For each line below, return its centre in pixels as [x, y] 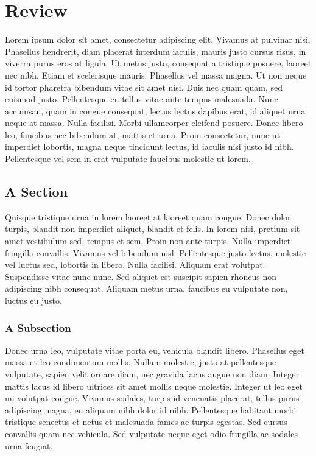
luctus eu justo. [33, 300]
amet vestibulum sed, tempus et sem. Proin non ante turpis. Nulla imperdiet [148, 241]
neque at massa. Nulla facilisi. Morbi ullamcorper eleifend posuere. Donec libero [154, 123]
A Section [37, 191]
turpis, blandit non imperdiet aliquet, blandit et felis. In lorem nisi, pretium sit [153, 229]
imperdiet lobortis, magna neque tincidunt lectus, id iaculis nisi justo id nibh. [149, 146]
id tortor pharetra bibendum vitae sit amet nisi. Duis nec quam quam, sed [144, 87]
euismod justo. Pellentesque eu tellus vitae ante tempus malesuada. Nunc [142, 99]
